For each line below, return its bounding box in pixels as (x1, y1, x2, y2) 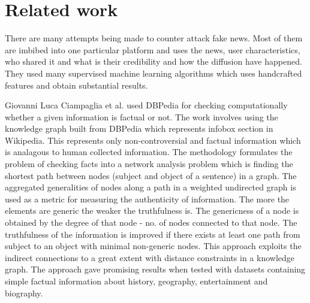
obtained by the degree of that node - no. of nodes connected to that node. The (5, 216, 297, 229)
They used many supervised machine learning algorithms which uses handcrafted (5, 66, 302, 79)
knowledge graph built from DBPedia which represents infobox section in (5, 122, 273, 135)
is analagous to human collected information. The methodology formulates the (5, 146, 293, 158)
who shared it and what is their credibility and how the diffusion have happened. (5, 55, 302, 68)
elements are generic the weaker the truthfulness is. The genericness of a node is (5, 204, 299, 217)
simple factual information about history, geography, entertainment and (5, 275, 268, 287)
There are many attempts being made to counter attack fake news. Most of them (5, 32, 303, 44)
